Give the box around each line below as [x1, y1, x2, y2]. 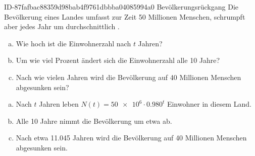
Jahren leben [39, 99, 79, 109]
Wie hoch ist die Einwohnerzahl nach [16, 38, 131, 48]
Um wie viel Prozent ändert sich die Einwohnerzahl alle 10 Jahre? [16, 55, 220, 65]
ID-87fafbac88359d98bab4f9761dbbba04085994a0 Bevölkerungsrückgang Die [4, 2, 238, 12]
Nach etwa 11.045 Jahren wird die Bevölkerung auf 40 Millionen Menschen [16, 132, 247, 143]
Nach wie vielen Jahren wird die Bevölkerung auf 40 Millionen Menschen [16, 71, 241, 82]
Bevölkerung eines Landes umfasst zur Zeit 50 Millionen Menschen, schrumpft [4, 11, 245, 22]
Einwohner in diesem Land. [167, 99, 251, 109]
